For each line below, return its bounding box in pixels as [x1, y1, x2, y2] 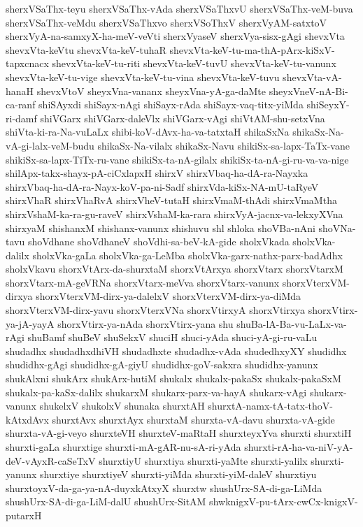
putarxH [6, 507, 42, 522]
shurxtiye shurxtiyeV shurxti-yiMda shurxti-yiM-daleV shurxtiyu [40, 467, 317, 482]
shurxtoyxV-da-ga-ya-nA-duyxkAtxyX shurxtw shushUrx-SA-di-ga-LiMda [6, 480, 322, 495]
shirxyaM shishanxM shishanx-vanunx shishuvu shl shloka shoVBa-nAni [6, 220, 315, 235]
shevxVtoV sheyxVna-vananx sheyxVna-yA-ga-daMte [36, 83, 266, 98]
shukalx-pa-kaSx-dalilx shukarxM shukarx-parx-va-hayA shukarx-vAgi [6, 384, 307, 399]
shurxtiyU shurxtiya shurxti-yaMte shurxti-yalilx [99, 453, 308, 468]
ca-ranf [6, 97, 36, 112]
